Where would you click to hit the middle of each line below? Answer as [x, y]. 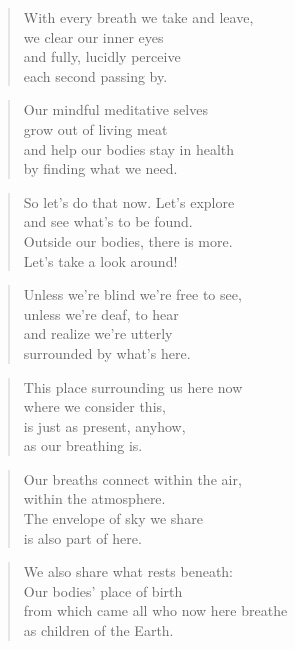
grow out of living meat [95, 128]
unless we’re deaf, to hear [101, 313]
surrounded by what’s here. [107, 352]
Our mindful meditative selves [115, 109]
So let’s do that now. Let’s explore [129, 201]
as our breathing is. [83, 445]
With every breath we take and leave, [138, 17]
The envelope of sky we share [113, 518]
